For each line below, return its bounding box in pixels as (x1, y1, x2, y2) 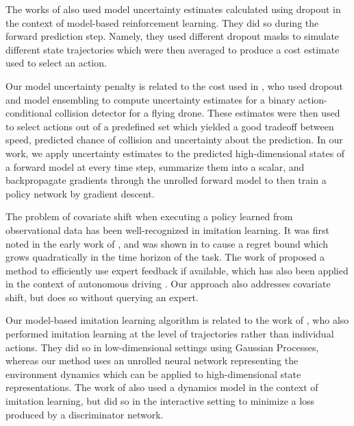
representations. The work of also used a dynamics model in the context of (5, 380, 318, 394)
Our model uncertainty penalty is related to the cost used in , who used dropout (5, 78, 343, 93)
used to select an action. (5, 56, 107, 70)
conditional (5, 106, 52, 120)
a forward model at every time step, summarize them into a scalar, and (5, 159, 305, 174)
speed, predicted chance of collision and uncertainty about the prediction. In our (5, 132, 343, 147)
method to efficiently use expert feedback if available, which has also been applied (5, 263, 349, 277)
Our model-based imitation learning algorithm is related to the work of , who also (5, 313, 349, 327)
